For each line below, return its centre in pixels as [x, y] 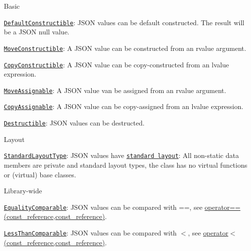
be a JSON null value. [37, 32]
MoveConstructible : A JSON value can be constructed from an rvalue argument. [125, 48]
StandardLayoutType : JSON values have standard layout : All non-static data [121, 155]
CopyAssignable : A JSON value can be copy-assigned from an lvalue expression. [124, 106]
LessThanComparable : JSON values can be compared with [90, 233]
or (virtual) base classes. [40, 174]
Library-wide [23, 191]
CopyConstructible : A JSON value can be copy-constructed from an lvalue [117, 64]
